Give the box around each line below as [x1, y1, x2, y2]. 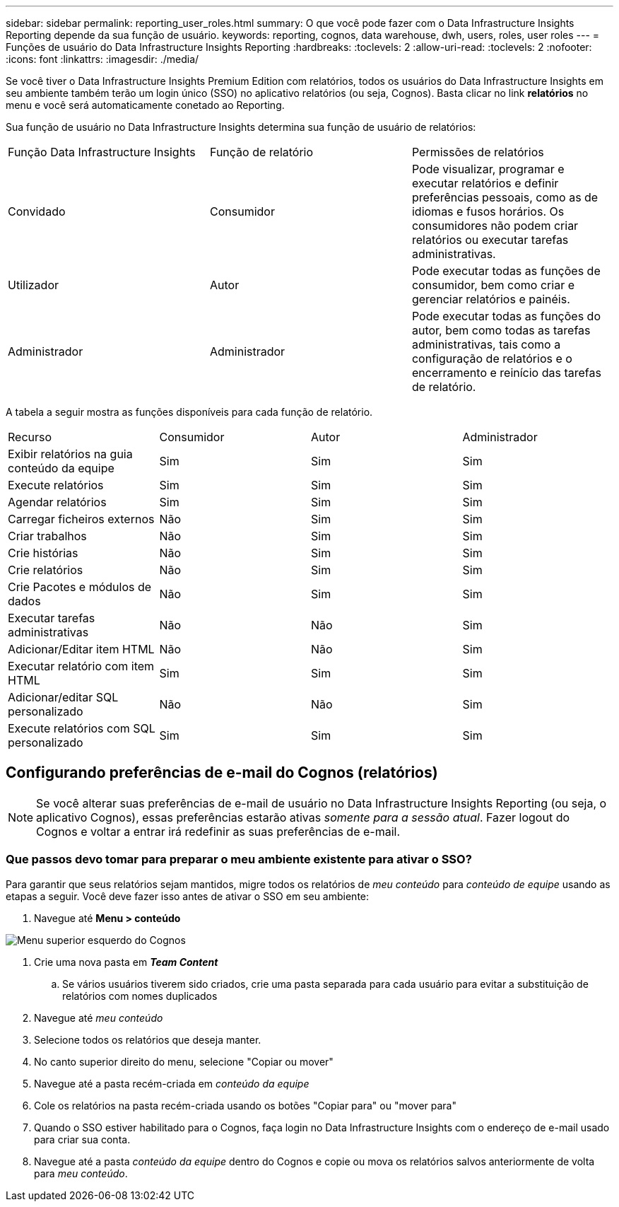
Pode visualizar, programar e [411, 162, 565, 176]
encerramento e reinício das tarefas [411, 366, 601, 380]
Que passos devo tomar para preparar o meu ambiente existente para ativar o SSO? [6, 852, 472, 867]
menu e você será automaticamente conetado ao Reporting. [6, 99, 285, 111]
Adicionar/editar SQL [8, 690, 119, 704]
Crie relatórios [8, 563, 83, 577]
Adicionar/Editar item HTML [8, 642, 155, 656]
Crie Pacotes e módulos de [8, 580, 152, 594]
